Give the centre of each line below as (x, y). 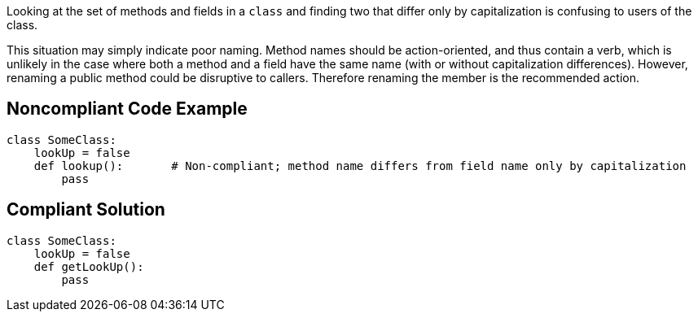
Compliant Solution (86, 210)
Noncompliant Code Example (127, 109)
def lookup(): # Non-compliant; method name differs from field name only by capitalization (360, 166)
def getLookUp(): (89, 266)
